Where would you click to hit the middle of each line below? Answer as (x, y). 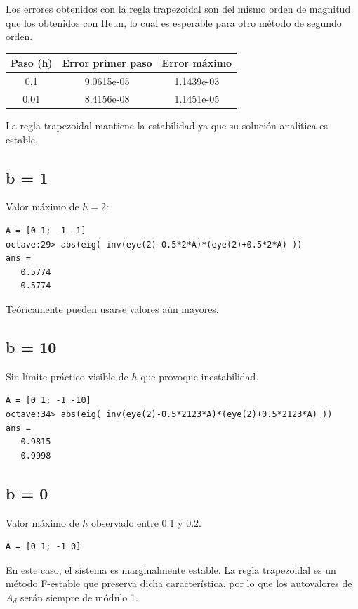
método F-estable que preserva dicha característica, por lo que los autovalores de (179, 583)
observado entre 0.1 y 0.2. (146, 522)
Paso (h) (32, 63)
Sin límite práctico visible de (67, 376)
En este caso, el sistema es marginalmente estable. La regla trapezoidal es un (171, 569)
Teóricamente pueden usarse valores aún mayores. (112, 309)
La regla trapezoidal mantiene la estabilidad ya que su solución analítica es (167, 126)
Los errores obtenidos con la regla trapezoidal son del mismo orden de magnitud (178, 8)
